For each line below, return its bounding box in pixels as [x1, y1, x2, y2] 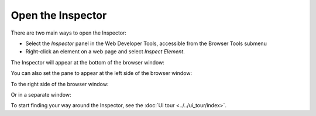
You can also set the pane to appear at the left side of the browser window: [11, 70, 193, 77]
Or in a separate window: [11, 91, 71, 98]
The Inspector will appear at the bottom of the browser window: [11, 59, 165, 66]
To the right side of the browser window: [11, 80, 109, 87]
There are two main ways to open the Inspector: [11, 29, 127, 36]
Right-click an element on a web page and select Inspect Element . [25, 48, 185, 55]
